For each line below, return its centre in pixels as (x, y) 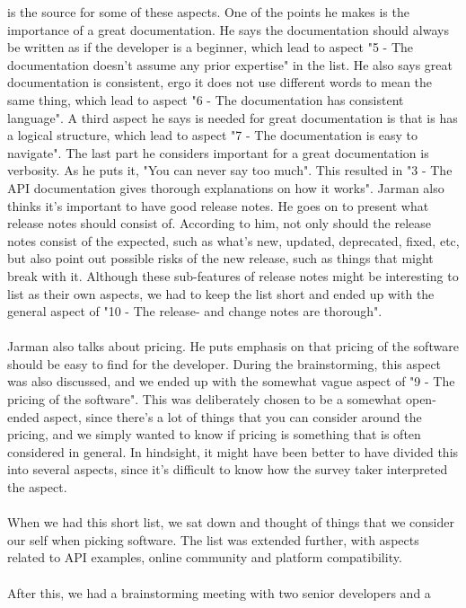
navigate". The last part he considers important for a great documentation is (218, 152)
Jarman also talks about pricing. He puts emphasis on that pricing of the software (233, 346)
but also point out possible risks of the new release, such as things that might (220, 258)
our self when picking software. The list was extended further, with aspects (213, 539)
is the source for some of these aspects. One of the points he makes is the (208, 12)
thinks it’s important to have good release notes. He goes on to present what (218, 205)
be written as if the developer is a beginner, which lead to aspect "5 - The (210, 47)
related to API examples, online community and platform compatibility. (205, 557)
